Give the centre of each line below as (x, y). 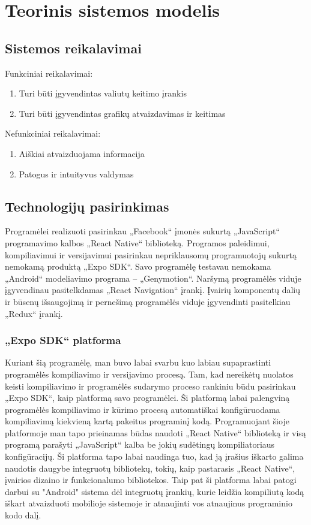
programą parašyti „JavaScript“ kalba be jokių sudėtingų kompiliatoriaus (140, 444)
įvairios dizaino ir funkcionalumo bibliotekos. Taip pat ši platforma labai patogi (151, 480)
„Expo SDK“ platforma (63, 340)
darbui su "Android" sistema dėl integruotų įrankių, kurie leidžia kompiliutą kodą (155, 491)
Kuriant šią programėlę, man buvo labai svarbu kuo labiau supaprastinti (138, 362)
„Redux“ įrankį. (34, 313)
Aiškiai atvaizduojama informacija (82, 153)
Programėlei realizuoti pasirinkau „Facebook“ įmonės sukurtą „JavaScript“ (143, 231)
